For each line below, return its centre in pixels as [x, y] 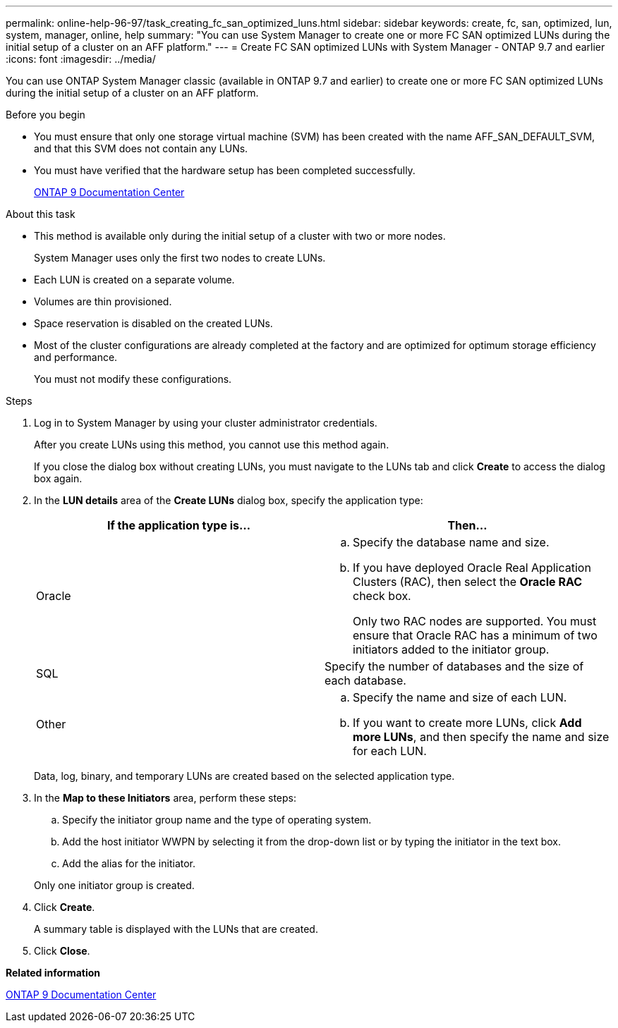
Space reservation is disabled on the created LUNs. [153, 323]
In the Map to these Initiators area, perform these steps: [165, 798]
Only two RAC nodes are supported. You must [475, 621]
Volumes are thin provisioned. [103, 301]
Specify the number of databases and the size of [454, 666]
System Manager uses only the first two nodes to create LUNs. [180, 258]
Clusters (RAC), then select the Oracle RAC [468, 582]
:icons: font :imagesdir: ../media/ [81, 59]
